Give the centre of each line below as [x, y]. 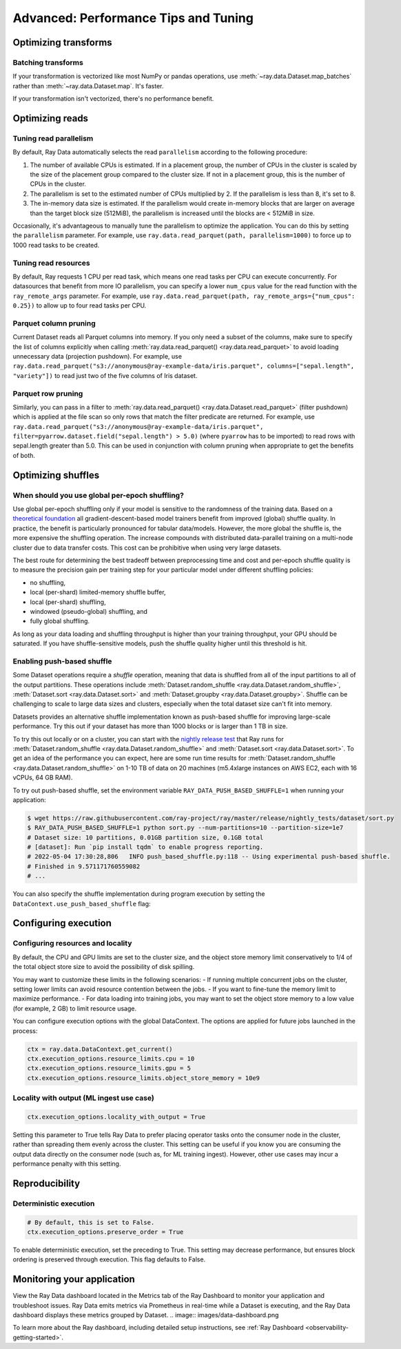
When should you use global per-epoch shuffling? [98, 495]
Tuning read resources [51, 263]
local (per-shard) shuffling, [68, 602]
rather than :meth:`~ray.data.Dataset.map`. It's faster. [88, 86]
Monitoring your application [74, 1279]
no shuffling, [48, 582]
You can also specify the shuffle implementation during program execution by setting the [139, 894]
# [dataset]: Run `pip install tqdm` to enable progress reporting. [145, 847]
